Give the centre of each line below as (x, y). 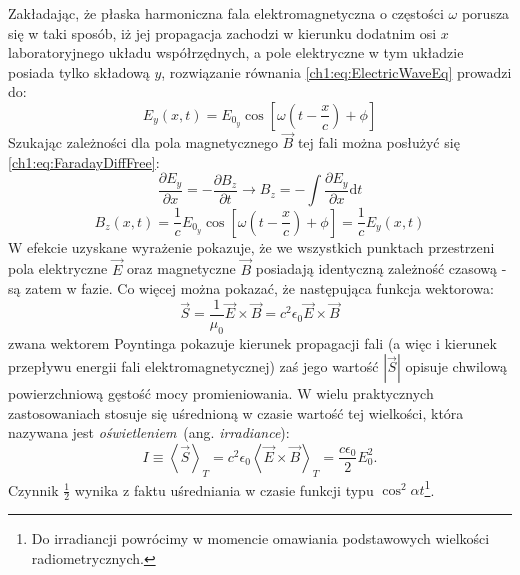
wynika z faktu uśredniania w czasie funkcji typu (224, 489)
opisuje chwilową (456, 366)
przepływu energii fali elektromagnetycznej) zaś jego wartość (193, 366)
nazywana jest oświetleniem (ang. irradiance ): (149, 432)
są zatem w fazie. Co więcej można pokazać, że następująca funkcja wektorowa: (251, 288)
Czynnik (33, 489)
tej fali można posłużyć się (378, 142)
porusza (485, 13)
